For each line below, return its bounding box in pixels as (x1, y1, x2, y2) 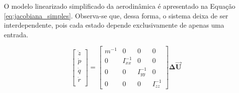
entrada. (4, 29, 29, 39)
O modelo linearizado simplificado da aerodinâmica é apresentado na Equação (4, 1, 236, 11)
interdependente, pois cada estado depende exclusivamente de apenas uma (4, 20, 224, 30)
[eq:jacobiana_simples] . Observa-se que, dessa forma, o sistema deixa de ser (4, 10, 228, 20)
